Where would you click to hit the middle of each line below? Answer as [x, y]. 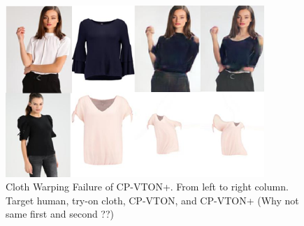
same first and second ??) [60, 214]
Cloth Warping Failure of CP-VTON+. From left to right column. [147, 187]
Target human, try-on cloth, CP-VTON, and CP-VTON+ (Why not [152, 200]
